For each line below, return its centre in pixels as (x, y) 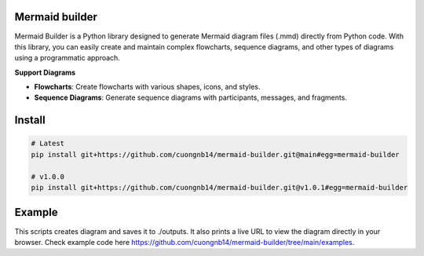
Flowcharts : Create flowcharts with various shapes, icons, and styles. (147, 87)
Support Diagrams (45, 72)
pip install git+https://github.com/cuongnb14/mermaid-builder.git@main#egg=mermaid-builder (215, 154)
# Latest (48, 144)
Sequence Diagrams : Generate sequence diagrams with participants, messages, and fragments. (190, 97)
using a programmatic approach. (68, 58)
